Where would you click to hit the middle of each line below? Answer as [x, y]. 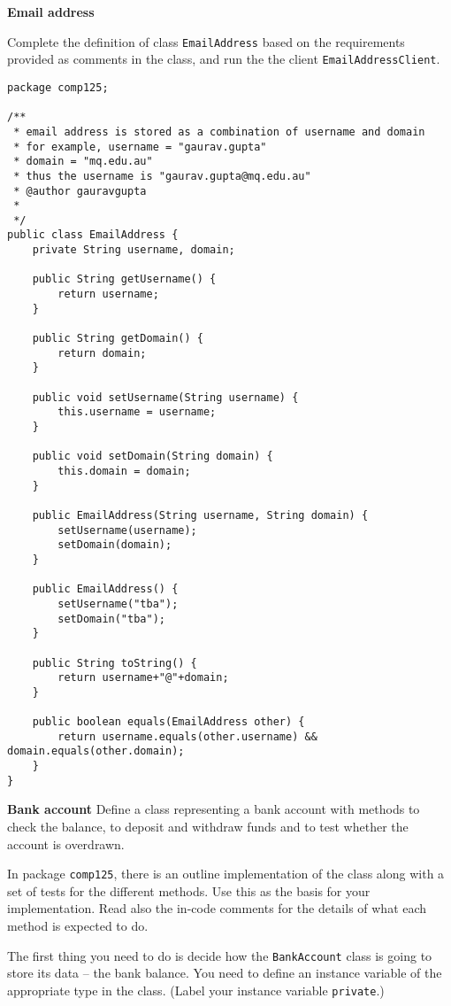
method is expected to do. [78, 926]
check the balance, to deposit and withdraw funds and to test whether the [208, 826]
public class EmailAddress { [93, 235]
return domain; [102, 353]
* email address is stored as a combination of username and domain [219, 132]
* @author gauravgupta [80, 191]
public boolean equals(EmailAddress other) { [168, 722]
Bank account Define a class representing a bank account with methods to [214, 809]
